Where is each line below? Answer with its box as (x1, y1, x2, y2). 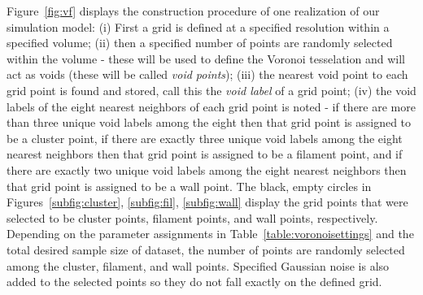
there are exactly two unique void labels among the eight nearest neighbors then (7, 161, 407, 178)
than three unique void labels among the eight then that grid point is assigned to (7, 114, 412, 131)
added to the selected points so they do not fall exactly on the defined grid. (7, 273, 382, 290)
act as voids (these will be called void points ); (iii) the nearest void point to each (7, 66, 408, 83)
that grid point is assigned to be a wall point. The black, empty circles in (7, 177, 372, 194)
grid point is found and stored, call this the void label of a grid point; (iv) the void (7, 81, 416, 98)
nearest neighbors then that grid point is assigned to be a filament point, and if (7, 145, 403, 163)
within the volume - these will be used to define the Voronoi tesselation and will (7, 50, 405, 67)
